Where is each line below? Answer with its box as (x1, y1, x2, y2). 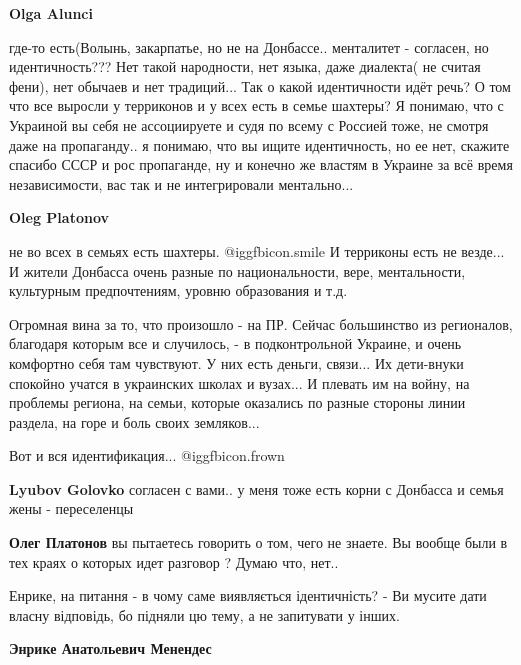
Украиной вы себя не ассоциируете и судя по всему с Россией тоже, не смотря (9, 114, 489, 135)
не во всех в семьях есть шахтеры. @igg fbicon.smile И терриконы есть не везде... (9, 240, 505, 261)
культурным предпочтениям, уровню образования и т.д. (9, 280, 348, 301)
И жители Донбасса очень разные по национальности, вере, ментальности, (9, 260, 466, 281)
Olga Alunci (9, 3, 93, 23)
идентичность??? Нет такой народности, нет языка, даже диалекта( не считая (9, 56, 481, 77)
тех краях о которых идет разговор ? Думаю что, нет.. (9, 551, 339, 572)
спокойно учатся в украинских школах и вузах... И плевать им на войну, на (9, 372, 470, 393)
